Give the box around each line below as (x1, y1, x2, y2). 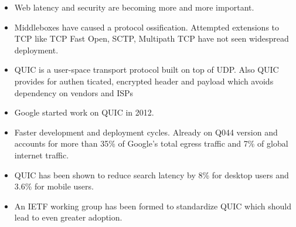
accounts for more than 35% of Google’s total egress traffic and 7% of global (14, 137, 288, 150)
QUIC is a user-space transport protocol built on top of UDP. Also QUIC (14, 63, 279, 76)
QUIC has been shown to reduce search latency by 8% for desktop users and (14, 168, 289, 181)
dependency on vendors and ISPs (14, 86, 134, 99)
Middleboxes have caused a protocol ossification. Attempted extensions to (14, 21, 280, 33)
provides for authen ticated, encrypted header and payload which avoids (14, 74, 274, 87)
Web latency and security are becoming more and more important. (14, 1, 254, 13)
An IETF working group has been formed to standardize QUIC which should (14, 199, 291, 212)
